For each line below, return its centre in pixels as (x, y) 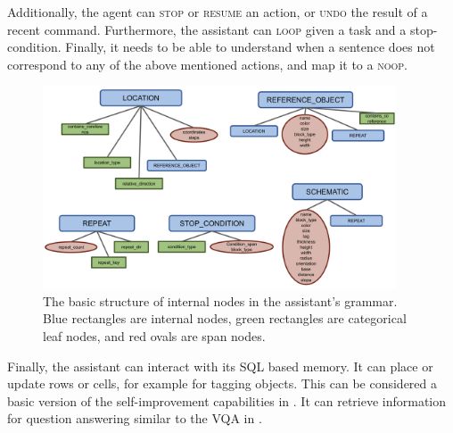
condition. (34, 47)
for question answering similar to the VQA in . (135, 418)
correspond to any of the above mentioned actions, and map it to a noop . (207, 64)
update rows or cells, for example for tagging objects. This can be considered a (222, 383)
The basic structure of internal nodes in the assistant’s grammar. (220, 300)
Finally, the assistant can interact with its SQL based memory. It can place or (220, 366)
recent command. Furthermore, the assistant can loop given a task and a (207, 29)
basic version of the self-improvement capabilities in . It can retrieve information (227, 400)
